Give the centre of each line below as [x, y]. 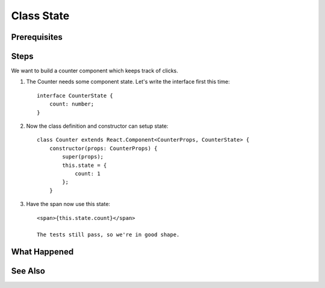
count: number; [72, 104]
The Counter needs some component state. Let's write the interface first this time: [128, 82]
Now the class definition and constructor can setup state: [97, 126]
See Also [28, 271]
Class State [40, 16]
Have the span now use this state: [68, 204]
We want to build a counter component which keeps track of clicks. [95, 71]
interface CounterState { [75, 95]
